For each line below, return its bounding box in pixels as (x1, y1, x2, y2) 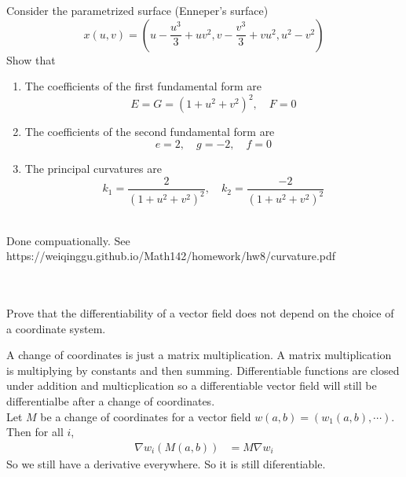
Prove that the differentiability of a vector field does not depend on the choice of (6, 305, 394, 321)
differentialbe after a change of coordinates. (6, 393, 215, 409)
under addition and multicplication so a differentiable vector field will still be (6, 377, 377, 394)
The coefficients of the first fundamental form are (24, 78, 262, 94)
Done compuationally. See (6, 232, 130, 248)
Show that (6, 51, 56, 68)
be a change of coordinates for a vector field (40, 408, 251, 424)
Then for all (6, 424, 64, 440)
